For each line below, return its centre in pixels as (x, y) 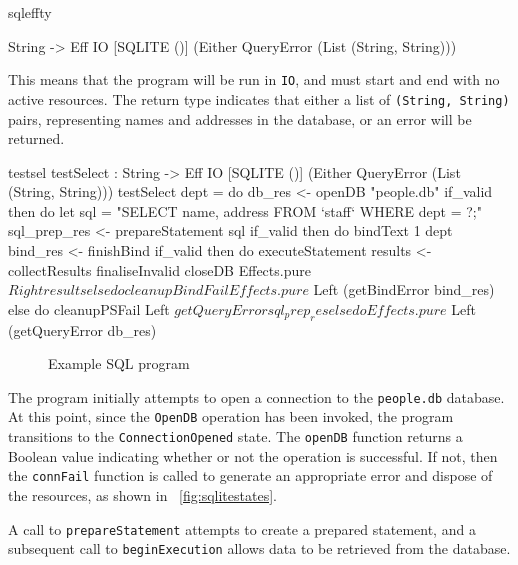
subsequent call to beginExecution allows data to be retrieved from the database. (259, 548)
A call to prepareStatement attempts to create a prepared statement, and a (242, 528)
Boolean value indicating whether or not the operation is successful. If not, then (253, 455)
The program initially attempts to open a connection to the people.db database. (256, 396)
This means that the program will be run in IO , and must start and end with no (254, 79)
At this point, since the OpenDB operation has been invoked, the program (231, 416)
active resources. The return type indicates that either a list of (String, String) (259, 98)
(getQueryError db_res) (82, 329)
